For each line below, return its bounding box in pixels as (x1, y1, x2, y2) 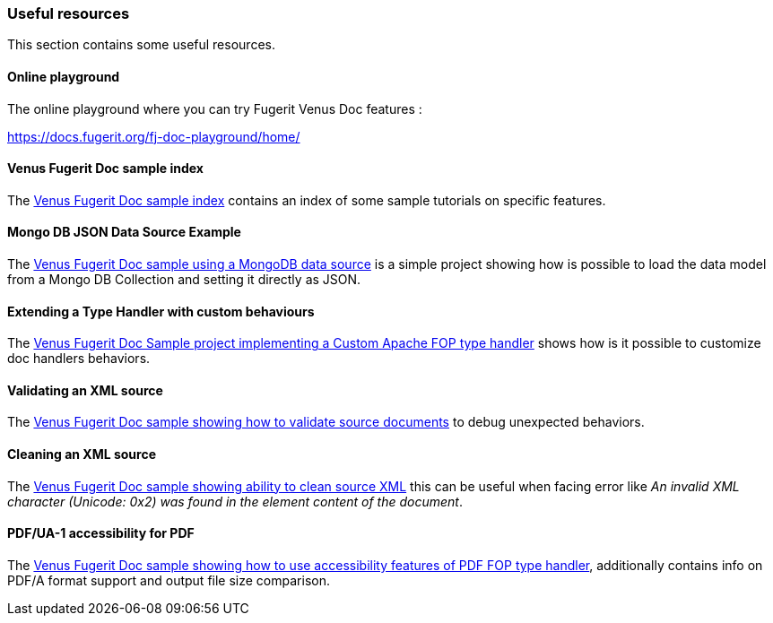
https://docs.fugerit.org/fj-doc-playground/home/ (7, 128, 300, 144)
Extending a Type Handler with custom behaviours (7, 303, 315, 319)
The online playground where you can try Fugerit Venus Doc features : (7, 100, 422, 117)
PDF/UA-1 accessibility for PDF (7, 525, 195, 541)
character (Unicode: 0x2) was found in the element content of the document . (7, 493, 463, 509)
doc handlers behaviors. (7, 350, 151, 367)
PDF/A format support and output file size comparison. (7, 572, 330, 588)
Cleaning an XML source (7, 446, 156, 463)
